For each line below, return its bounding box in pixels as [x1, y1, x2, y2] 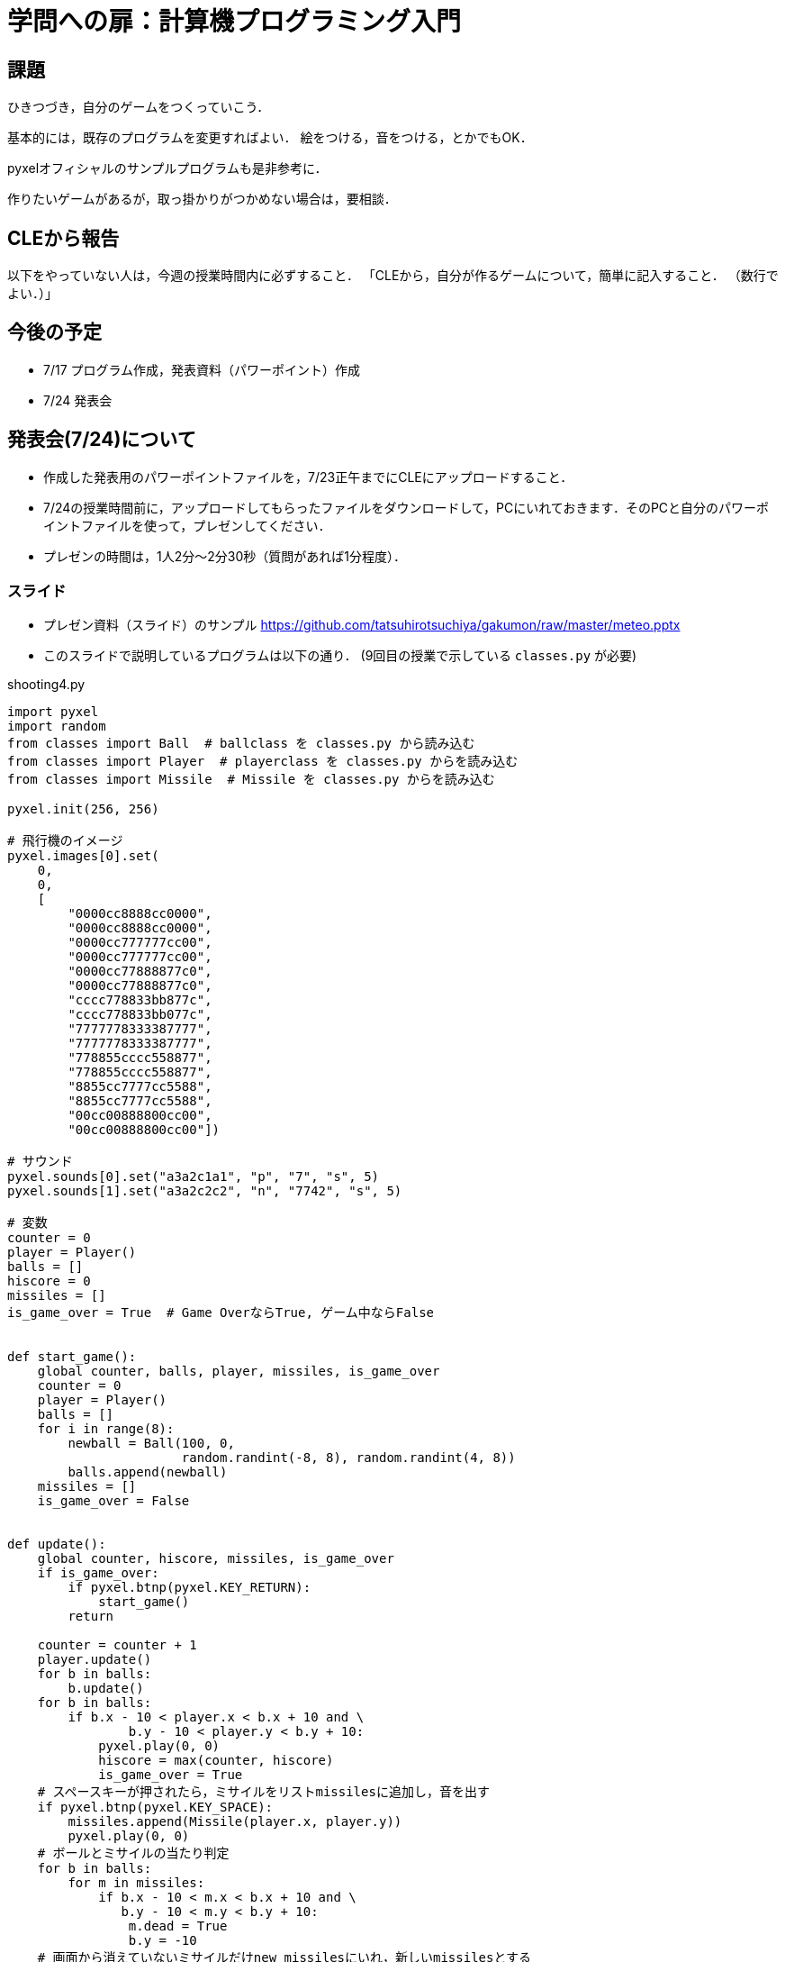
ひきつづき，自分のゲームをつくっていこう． [7, 99, 270, 115]
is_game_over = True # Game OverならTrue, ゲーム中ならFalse [7, 1305, 435, 1321]
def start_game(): [7, 1349, 137, 1365]
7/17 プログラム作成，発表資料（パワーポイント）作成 [43, 361, 361, 377]
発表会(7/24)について [7, 428, 196, 451]
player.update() [37, 1652, 152, 1667]
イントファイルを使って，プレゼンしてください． [43, 517, 331, 533]
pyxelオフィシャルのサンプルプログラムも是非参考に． [7, 160, 328, 177]
